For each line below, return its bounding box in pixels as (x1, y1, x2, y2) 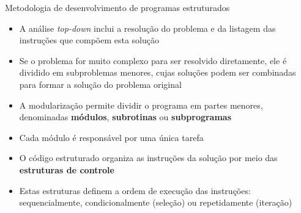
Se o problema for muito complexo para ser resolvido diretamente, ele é (19, 54, 287, 67)
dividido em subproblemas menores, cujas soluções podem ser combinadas (19, 66, 296, 79)
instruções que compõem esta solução (19, 34, 159, 46)
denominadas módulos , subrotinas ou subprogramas (19, 110, 232, 123)
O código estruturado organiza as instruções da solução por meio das (19, 151, 278, 164)
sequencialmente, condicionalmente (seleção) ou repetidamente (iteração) (19, 196, 292, 209)
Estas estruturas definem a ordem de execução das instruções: (19, 184, 251, 197)
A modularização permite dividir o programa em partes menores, (19, 98, 263, 111)
